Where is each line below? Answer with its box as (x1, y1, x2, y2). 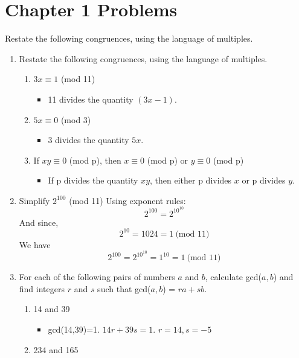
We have (19, 238, 51, 251)
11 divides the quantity (48, 92, 133, 105)
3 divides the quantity (48, 133, 129, 146)
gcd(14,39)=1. (48, 323, 100, 336)
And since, (19, 216, 59, 228)
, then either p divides (150, 174, 232, 187)
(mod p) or (147, 153, 188, 166)
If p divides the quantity (48, 174, 138, 187)
